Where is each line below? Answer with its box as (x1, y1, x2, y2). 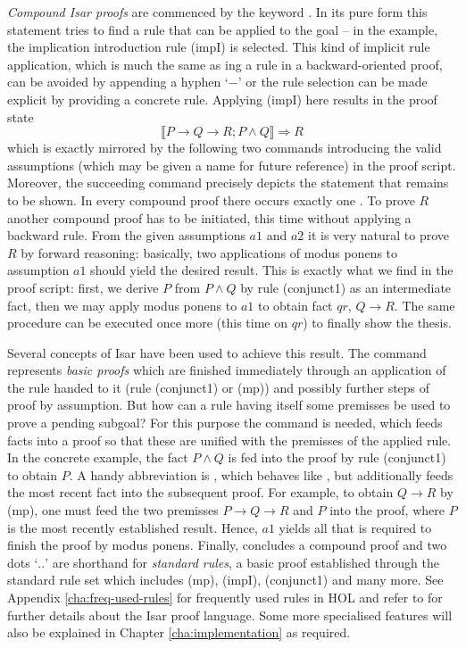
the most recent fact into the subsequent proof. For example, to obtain (7, 483, 394, 502)
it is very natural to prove (307, 226, 450, 245)
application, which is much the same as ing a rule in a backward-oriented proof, (7, 54, 443, 73)
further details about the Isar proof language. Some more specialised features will (7, 605, 453, 624)
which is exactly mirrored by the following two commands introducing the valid (7, 138, 442, 157)
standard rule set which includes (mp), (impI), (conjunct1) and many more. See (7, 570, 444, 589)
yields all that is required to (279, 518, 432, 536)
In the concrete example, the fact (7, 448, 188, 467)
